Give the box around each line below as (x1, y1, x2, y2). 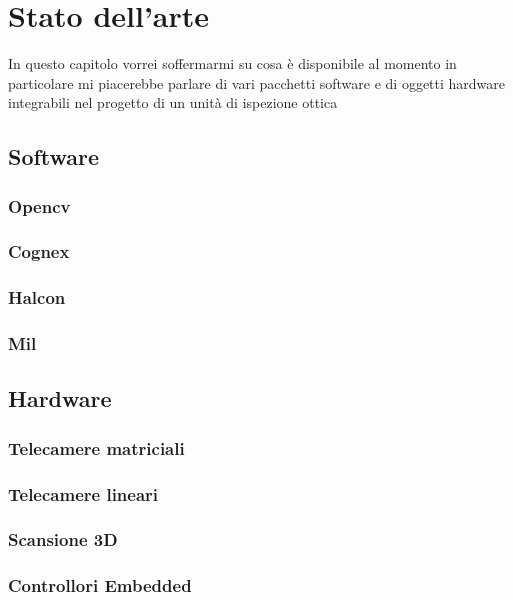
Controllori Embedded (8, 573, 192, 598)
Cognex (8, 239, 70, 264)
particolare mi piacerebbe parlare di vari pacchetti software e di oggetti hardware (8, 72, 506, 93)
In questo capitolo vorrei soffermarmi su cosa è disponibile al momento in (8, 53, 457, 74)
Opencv (8, 193, 71, 218)
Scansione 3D (8, 527, 118, 552)
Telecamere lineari (8, 481, 159, 506)
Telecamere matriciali (8, 435, 185, 460)
